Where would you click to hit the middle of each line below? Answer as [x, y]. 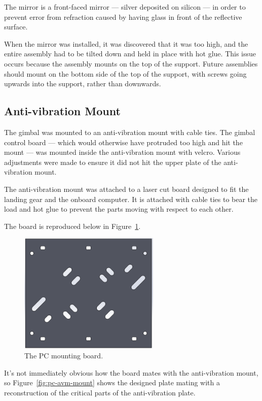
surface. [16, 27]
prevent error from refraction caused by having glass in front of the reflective [123, 16]
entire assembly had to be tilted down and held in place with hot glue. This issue [130, 54]
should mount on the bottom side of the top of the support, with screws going [125, 73]
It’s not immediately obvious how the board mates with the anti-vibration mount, [131, 372]
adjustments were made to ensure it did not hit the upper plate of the [113, 162]
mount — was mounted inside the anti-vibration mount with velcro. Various [122, 152]
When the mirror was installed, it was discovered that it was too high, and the [126, 43]
